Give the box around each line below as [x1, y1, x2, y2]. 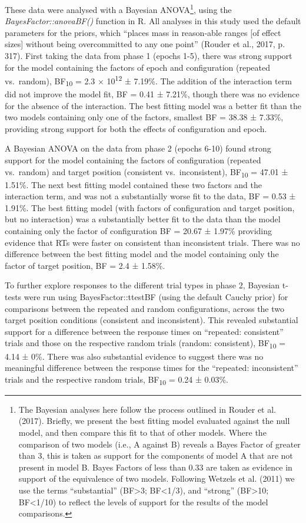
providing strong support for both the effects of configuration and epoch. [5, 122, 267, 134]
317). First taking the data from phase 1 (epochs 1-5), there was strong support [5, 50, 292, 62]
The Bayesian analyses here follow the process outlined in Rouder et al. [18, 403, 276, 415]
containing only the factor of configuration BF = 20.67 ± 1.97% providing [5, 225, 272, 237]
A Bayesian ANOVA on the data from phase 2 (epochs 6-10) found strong [5, 142, 271, 154]
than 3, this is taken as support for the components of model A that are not [18, 449, 293, 462]
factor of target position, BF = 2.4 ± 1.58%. [5, 259, 165, 271]
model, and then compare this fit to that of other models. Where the [18, 426, 267, 439]
